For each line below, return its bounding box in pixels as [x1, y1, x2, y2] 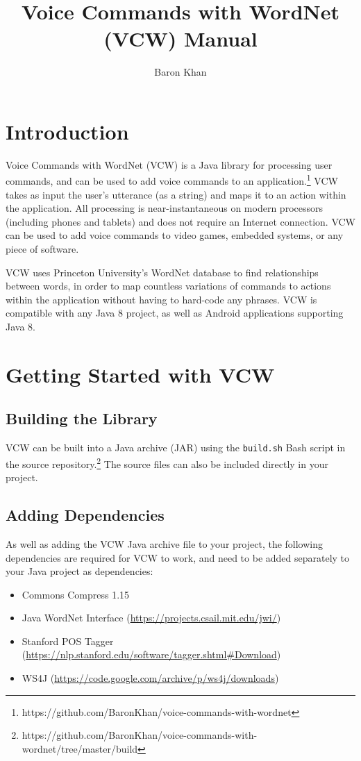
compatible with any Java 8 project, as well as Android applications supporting [6, 306, 344, 320]
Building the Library [6, 408, 158, 429]
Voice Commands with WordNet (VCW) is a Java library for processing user [6, 157, 333, 172]
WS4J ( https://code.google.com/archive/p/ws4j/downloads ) [22, 671, 279, 685]
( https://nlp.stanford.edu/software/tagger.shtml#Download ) [22, 647, 281, 662]
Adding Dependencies [6, 504, 165, 526]
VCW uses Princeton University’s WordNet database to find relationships [6, 265, 319, 279]
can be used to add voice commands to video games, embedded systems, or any [6, 228, 344, 242]
